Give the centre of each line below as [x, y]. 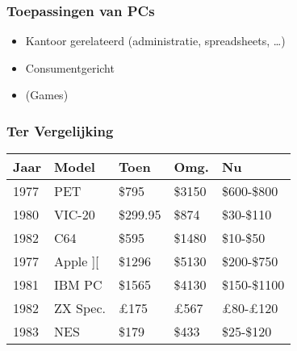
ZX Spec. [79, 308]
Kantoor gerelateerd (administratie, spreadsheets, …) [155, 41]
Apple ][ [76, 261]
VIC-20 [74, 215]
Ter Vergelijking [60, 130]
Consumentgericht [70, 67]
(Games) [47, 95]
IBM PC [78, 285]
